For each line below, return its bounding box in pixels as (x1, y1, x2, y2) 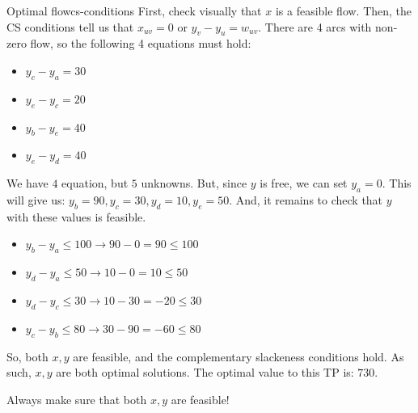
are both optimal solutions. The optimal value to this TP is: (56, 364, 354, 381)
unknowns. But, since (141, 175, 247, 192)
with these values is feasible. (6, 208, 146, 225)
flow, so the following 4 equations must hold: (30, 35, 251, 52)
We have (6, 175, 49, 192)
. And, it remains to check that (229, 191, 383, 208)
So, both (6, 348, 49, 365)
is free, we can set (260, 175, 348, 192)
